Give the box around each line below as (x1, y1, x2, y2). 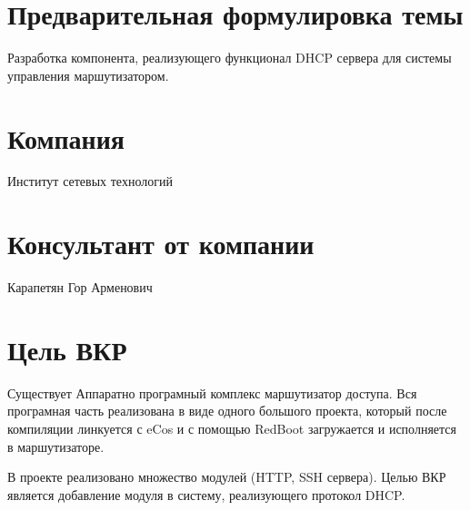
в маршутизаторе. (7, 436, 105, 456)
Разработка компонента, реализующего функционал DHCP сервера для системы (7, 48, 452, 67)
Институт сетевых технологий (7, 172, 173, 191)
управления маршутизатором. (7, 65, 169, 84)
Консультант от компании (7, 225, 315, 262)
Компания (7, 119, 125, 156)
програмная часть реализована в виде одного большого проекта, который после (7, 401, 447, 420)
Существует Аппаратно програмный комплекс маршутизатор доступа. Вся (7, 383, 417, 402)
